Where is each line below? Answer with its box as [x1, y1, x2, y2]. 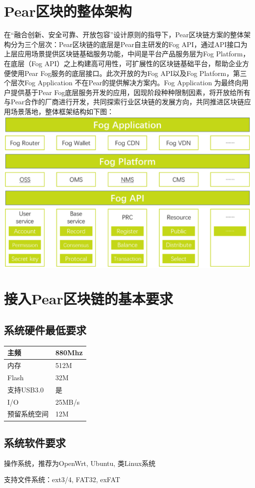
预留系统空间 [7, 409, 49, 419]
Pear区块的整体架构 [4, 1, 132, 21]
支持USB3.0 [7, 384, 44, 394]
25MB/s [55, 396, 80, 407]
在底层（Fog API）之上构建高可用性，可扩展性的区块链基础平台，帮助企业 [4, 58, 242, 68]
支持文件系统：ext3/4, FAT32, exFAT [4, 474, 120, 485]
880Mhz [55, 347, 83, 358]
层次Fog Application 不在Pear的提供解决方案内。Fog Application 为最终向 [10, 77, 242, 88]
